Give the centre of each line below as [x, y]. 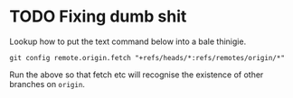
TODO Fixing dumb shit [98, 17]
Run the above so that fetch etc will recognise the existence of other [137, 75]
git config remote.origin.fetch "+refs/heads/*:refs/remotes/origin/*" [147, 58]
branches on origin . [47, 84]
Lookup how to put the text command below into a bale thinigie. [128, 41]
